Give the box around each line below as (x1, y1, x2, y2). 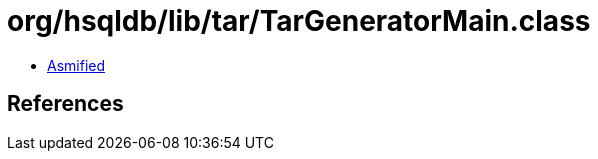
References (7, 91, 124, 117)
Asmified (47, 56, 106, 74)
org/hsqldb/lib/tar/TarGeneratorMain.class (7, 4, 591, 38)
